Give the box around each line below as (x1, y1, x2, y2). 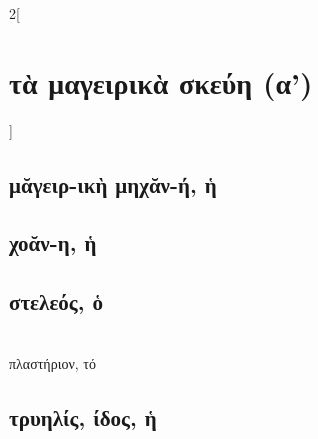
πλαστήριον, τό (9, 352, 96, 373)
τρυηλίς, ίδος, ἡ (9, 401, 157, 432)
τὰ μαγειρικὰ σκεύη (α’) (9, 61, 313, 102)
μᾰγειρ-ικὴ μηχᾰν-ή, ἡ (9, 168, 217, 199)
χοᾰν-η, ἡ (9, 227, 97, 258)
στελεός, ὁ (9, 286, 103, 317)
